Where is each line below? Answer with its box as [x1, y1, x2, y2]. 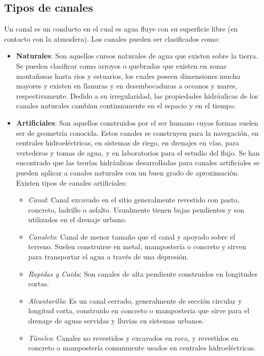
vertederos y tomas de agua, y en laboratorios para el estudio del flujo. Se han [16, 147, 260, 158]
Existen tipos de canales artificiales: [16, 177, 128, 188]
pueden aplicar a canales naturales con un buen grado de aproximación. [16, 167, 240, 177]
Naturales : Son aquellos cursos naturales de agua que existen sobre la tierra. [16, 50, 258, 61]
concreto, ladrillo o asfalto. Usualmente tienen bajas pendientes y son [28, 204, 244, 215]
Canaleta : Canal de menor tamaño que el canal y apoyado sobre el [28, 231, 236, 242]
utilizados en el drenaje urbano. [28, 214, 127, 225]
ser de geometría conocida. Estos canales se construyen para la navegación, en [16, 127, 259, 138]
